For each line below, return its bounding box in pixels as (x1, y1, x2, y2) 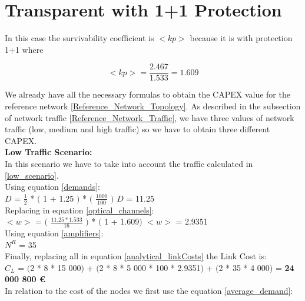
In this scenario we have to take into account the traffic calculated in (5, 157, 253, 169)
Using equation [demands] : (5, 180, 100, 193)
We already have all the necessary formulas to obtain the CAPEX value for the (5, 88, 290, 101)
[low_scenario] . (5, 169, 59, 181)
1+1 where (5, 43, 44, 55)
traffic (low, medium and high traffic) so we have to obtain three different (5, 123, 270, 135)
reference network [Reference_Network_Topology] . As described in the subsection (5, 99, 301, 112)
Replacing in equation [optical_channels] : (5, 203, 154, 216)
